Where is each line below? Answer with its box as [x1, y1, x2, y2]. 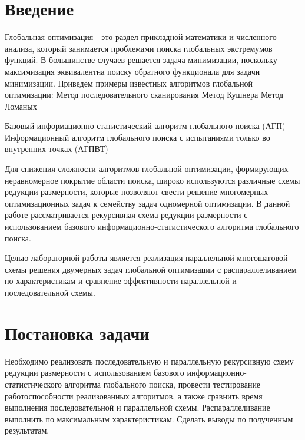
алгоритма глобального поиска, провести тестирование [64, 378, 261, 390]
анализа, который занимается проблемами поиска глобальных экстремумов [5, 42, 273, 54]
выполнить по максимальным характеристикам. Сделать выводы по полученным [5, 412, 293, 425]
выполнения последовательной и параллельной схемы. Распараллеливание [5, 401, 270, 413]
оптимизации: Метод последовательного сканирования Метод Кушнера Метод [5, 88, 284, 101]
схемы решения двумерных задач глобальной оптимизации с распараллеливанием [5, 263, 297, 275]
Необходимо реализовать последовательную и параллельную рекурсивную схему [5, 355, 294, 367]
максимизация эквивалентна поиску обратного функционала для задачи [5, 65, 260, 77]
